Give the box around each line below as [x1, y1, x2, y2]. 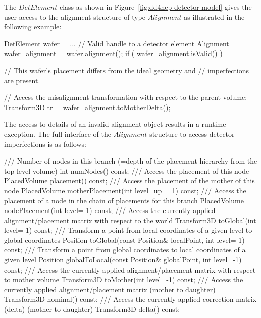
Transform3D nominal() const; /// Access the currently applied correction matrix [4, 294, 257, 304]
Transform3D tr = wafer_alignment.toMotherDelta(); [4, 101, 171, 112]
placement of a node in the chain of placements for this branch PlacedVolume [4, 195, 244, 205]
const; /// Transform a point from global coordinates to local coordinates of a [4, 244, 246, 255]
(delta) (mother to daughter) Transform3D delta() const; [4, 304, 180, 314]
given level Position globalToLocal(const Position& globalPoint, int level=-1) [4, 254, 242, 265]
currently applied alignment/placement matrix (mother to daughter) [4, 284, 216, 294]
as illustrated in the [184, 11, 245, 22]
